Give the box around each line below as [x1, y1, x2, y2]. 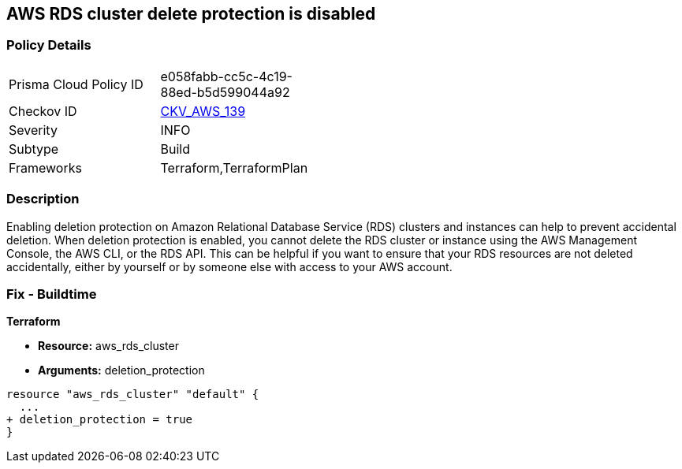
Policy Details [6, 37, 91, 54]
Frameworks [9, 159, 82, 176]
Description [6, 191, 80, 207]
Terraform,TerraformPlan [160, 159, 308, 176]
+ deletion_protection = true [6, 413, 193, 426]
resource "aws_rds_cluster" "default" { [6, 388, 259, 401]
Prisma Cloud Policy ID [9, 76, 143, 92]
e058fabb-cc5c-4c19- [160, 68, 293, 84]
